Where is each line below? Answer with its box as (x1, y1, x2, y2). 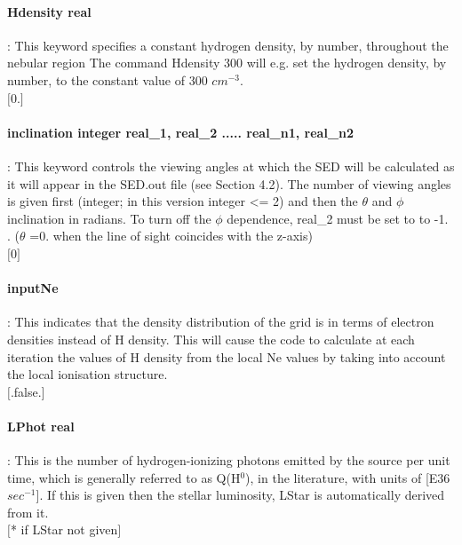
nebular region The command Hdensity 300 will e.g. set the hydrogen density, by (7, 53, 447, 72)
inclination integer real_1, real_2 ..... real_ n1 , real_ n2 (7, 122, 354, 141)
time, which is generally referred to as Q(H (7, 468, 241, 486)
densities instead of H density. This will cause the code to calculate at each (7, 329, 415, 348)
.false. (10, 382, 42, 400)
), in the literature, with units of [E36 (245, 468, 450, 486)
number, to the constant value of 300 (7, 70, 208, 89)
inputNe (7, 279, 59, 297)
